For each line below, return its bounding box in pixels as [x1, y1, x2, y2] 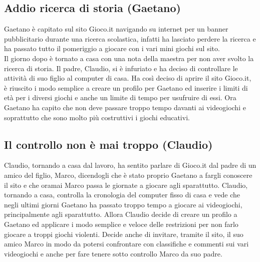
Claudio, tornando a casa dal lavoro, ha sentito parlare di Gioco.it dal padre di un [4, 160, 256, 170]
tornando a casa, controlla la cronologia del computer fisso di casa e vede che [4, 189, 240, 200]
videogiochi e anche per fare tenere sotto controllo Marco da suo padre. [4, 248, 222, 258]
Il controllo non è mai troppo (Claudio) [4, 136, 213, 152]
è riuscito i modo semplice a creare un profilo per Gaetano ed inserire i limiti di [4, 82, 248, 93]
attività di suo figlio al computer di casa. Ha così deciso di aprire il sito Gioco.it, [4, 73, 251, 83]
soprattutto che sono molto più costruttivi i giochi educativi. [4, 112, 190, 122]
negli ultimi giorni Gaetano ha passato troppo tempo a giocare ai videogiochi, [4, 199, 242, 209]
